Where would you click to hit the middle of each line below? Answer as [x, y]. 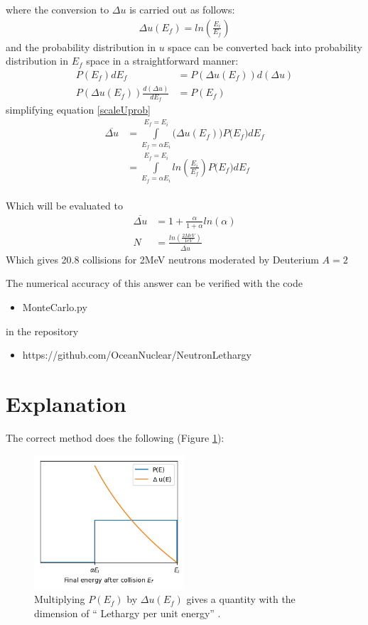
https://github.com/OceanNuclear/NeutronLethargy [137, 355]
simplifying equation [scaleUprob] [79, 110]
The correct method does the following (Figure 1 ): [115, 437]
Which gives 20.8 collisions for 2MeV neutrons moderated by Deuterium [162, 259]
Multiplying [60, 599]
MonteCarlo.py [55, 307]
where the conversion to [58, 9]
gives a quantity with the [241, 599]
